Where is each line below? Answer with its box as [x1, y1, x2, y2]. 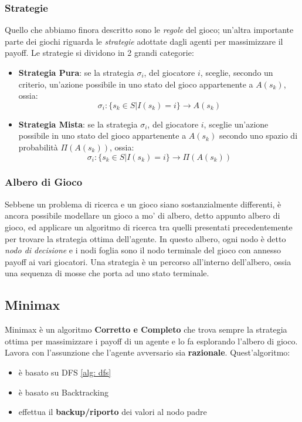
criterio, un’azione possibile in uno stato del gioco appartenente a [18, 78, 253, 90]
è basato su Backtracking [18, 386, 108, 398]
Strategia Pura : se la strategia [18, 66, 134, 78]
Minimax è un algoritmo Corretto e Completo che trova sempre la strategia [5, 323, 287, 336]
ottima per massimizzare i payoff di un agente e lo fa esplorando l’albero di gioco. [5, 334, 298, 347]
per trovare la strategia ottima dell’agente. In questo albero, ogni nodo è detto [5, 232, 286, 245]
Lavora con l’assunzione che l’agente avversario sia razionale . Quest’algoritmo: [5, 346, 290, 359]
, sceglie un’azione [203, 118, 269, 130]
